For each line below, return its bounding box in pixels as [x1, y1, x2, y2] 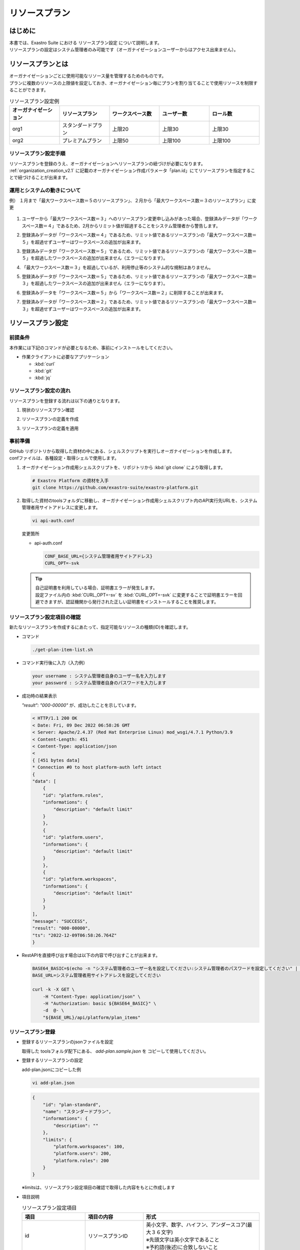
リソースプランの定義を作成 [21, 416, 79, 422]
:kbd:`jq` [34, 375, 51, 381]
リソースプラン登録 [9, 1028, 55, 1035]
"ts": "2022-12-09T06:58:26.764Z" [32, 932, 117, 938]
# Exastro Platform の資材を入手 [32, 477, 109, 483]
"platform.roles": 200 [53, 1157, 109, 1163]
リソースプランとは [9, 60, 68, 68]
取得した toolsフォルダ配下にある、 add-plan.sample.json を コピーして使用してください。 [21, 1048, 209, 1054]
